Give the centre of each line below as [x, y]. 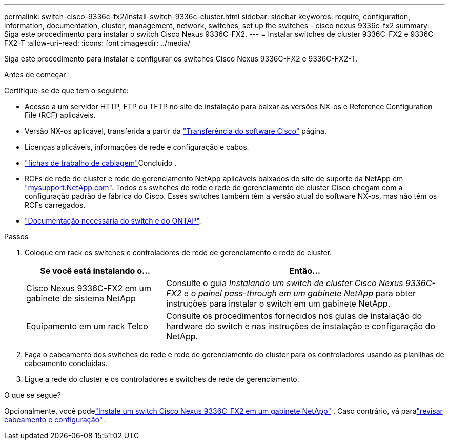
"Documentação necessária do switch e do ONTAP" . [113, 221]
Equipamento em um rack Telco [87, 326]
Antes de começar [35, 75]
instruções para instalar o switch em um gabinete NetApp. [278, 304]
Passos [16, 237]
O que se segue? [33, 395]
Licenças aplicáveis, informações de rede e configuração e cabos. [137, 147]
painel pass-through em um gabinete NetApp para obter [307, 293]
